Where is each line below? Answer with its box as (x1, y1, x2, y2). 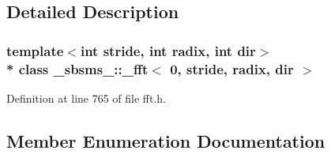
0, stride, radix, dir (170, 58, 294, 78)
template (6, 40, 64, 60)
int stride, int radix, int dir (80, 40, 256, 60)
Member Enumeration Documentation (6, 128, 325, 152)
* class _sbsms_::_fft (6, 58, 149, 78)
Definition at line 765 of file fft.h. (6, 89, 167, 106)
